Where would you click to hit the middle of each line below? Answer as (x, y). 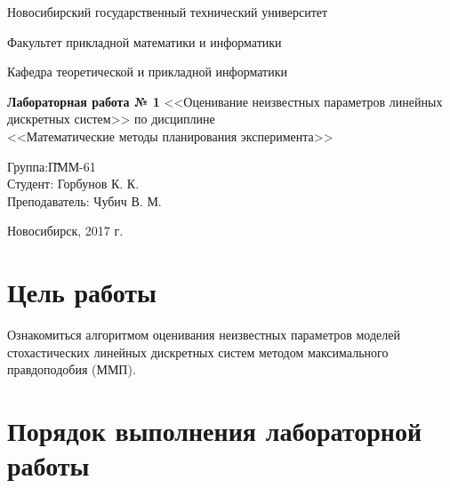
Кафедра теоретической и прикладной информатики (147, 72)
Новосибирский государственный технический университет (168, 12)
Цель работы (82, 292)
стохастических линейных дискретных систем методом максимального (198, 352)
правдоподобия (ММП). (72, 369)
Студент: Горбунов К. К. (73, 184)
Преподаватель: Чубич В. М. (84, 200)
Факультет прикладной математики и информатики (145, 41)
